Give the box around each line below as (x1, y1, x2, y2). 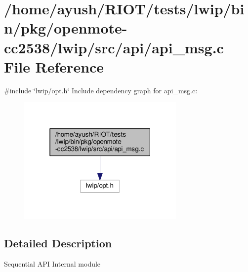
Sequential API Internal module (4, 259, 101, 269)
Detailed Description (4, 235, 112, 251)
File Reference (4, 56, 104, 77)
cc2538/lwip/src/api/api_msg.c (4, 37, 224, 57)
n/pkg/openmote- (4, 18, 127, 38)
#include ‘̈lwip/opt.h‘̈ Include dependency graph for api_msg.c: (4, 85, 198, 95)
